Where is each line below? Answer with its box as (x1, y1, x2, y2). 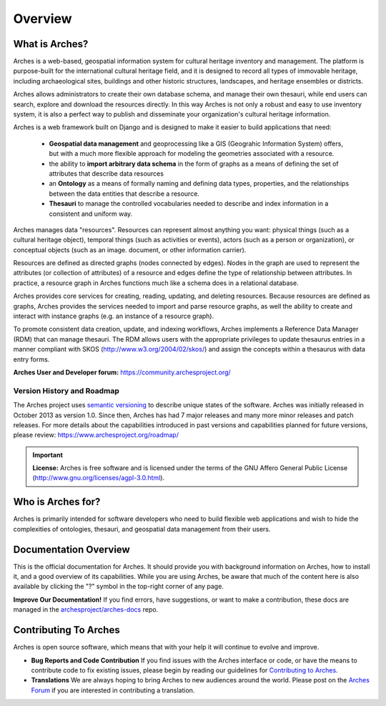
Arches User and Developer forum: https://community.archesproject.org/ (13, 368, 232, 377)
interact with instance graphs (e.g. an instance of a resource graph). (13, 312, 214, 321)
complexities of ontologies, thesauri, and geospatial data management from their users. (13, 524, 271, 533)
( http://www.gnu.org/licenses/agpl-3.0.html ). (32, 474, 164, 482)
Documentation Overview (13, 543, 130, 555)
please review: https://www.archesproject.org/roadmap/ (13, 431, 179, 439)
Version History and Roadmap (13, 386, 119, 396)
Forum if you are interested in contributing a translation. (31, 686, 195, 695)
